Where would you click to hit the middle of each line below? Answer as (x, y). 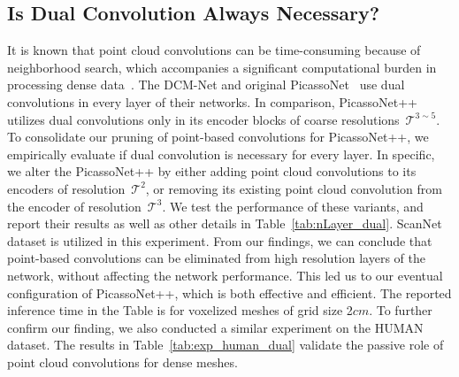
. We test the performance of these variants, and (293, 206)
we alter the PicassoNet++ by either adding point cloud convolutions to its (212, 171)
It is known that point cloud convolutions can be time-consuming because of (214, 50)
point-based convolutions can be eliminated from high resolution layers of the (216, 258)
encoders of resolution (66, 188)
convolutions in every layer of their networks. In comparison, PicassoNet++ (212, 101)
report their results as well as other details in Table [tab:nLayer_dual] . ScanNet (225, 223)
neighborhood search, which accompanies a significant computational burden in (222, 67)
